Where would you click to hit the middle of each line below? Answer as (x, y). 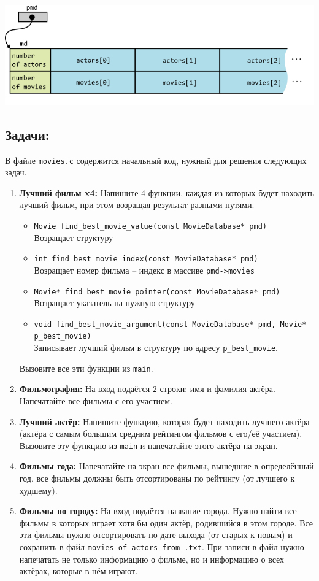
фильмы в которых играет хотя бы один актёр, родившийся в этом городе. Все (166, 522)
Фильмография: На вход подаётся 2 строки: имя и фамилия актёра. (147, 389)
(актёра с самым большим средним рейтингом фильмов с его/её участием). (161, 433)
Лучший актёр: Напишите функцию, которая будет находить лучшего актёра (164, 421)
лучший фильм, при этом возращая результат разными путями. (137, 205)
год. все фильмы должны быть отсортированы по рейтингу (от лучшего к (157, 478)
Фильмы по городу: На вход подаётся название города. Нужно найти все (158, 511)
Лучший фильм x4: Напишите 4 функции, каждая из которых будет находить (167, 192)
